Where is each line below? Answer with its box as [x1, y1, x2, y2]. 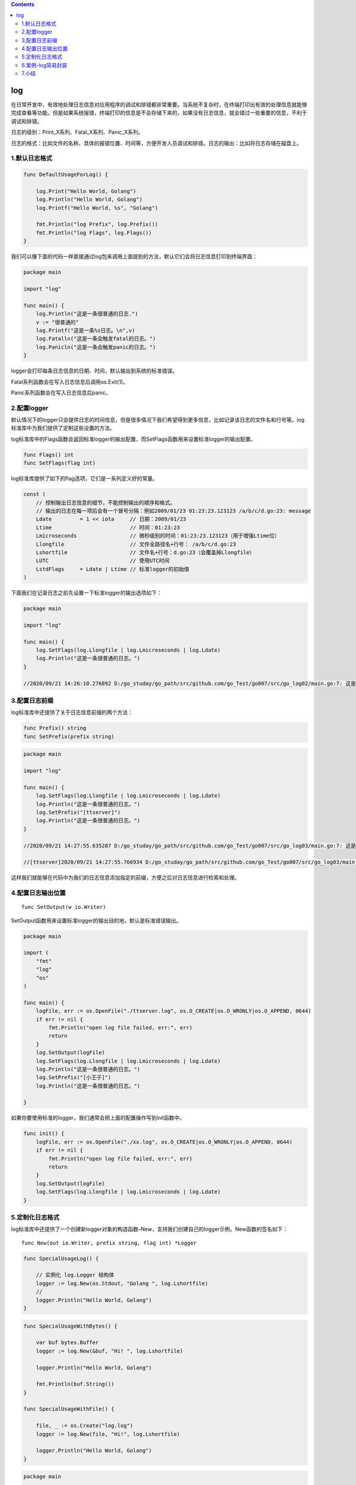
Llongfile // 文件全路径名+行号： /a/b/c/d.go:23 [36, 541, 237, 548]
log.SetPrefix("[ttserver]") [36, 808, 121, 816]
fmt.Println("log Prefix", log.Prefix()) [36, 221, 158, 228]
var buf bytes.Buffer [36, 1339, 99, 1346]
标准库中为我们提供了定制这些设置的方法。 [11, 425, 115, 432]
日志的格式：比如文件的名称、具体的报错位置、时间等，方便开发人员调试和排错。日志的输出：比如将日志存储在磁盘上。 [11, 140, 302, 147]
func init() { [23, 1130, 65, 1137]
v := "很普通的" [36, 318, 80, 326]
